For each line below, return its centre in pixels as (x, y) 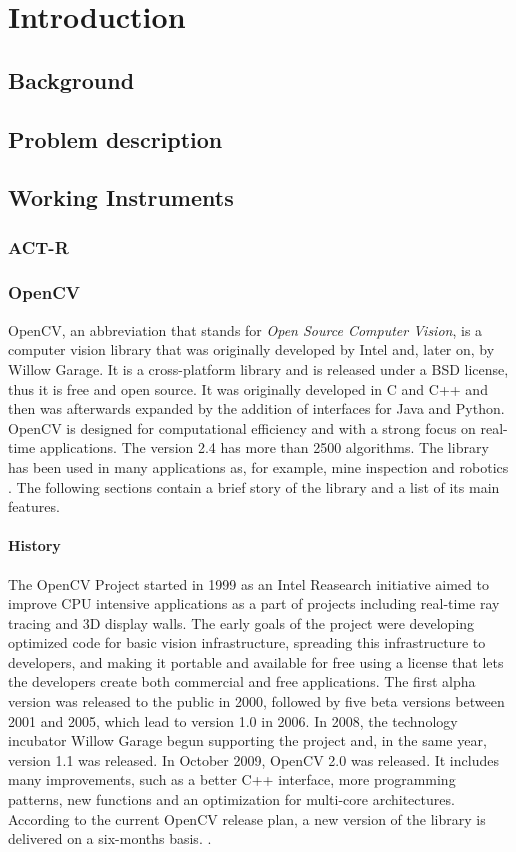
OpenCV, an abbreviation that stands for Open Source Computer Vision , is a (245, 329)
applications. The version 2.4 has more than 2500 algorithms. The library (264, 447)
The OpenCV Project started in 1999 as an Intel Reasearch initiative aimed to (248, 583)
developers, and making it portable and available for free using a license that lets (256, 661)
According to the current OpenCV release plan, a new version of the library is (247, 818)
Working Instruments (121, 197)
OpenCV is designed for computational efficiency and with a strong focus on (242, 427)
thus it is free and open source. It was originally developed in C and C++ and (248, 388)
